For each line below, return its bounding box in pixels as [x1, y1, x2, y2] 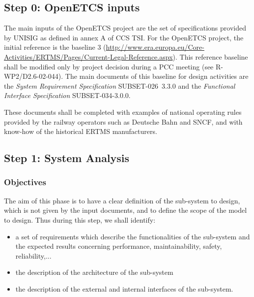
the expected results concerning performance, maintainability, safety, [15, 241, 222, 251]
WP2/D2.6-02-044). [4, 71, 63, 81]
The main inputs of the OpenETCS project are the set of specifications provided [4, 23, 246, 33]
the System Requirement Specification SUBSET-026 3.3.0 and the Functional [4, 80, 235, 91]
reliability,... [15, 250, 52, 261]
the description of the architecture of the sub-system [15, 267, 173, 277]
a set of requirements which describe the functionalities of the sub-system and [15, 231, 250, 241]
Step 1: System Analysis [4, 150, 130, 165]
